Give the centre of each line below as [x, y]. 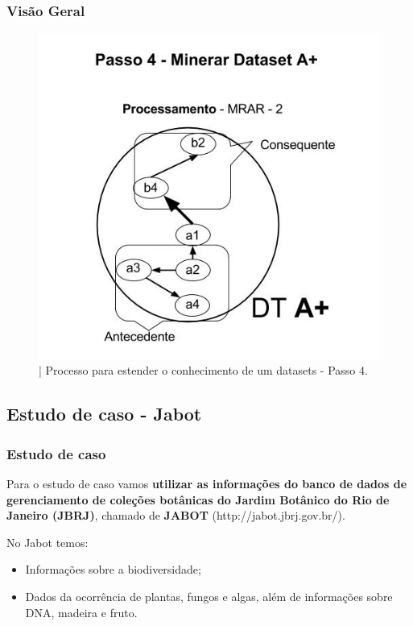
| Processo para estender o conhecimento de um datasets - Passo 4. [203, 370]
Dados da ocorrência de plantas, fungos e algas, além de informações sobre [209, 597]
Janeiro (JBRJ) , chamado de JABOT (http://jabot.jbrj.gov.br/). [176, 515]
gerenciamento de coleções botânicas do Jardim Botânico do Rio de [198, 499]
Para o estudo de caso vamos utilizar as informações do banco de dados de [207, 484]
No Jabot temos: [47, 542]
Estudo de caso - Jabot [104, 414]
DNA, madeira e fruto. [81, 612]
